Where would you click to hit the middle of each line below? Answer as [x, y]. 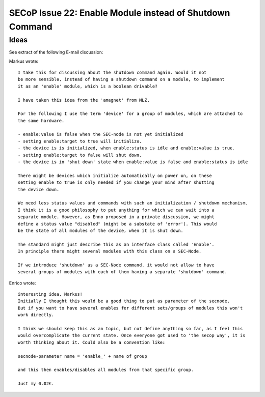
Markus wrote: [24, 61]
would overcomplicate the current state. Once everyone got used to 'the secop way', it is [132, 336]
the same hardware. [41, 121]
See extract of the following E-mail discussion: [56, 52]
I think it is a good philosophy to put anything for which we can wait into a [116, 210]
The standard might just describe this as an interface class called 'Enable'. [116, 244]
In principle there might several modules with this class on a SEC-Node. [110, 251]
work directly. [36, 315]
